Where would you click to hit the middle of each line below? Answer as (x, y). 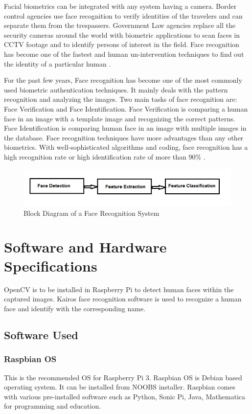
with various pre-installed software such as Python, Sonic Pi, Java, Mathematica (125, 396)
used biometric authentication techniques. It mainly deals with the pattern (116, 89)
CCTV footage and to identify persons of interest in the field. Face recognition (122, 44)
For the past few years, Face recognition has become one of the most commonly (123, 80)
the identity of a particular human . (57, 63)
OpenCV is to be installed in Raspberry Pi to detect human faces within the (119, 289)
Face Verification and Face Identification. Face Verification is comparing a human (126, 108)
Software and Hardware (85, 246)
